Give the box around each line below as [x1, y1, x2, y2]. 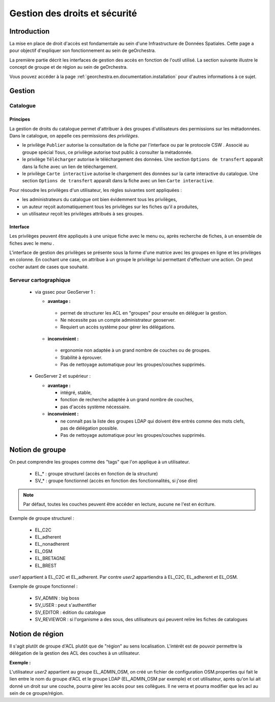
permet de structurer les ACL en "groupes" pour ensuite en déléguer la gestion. [60, 310, 228, 316]
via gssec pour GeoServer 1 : [35, 289, 96, 295]
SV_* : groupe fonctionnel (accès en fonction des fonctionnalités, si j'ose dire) [35, 478, 198, 484]
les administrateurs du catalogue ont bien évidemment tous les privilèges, [22, 196, 177, 203]
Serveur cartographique [9, 276, 71, 284]
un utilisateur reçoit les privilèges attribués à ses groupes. [22, 210, 144, 216]
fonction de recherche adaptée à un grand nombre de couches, [60, 397, 194, 403]
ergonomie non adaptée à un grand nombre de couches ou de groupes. [60, 347, 211, 353]
